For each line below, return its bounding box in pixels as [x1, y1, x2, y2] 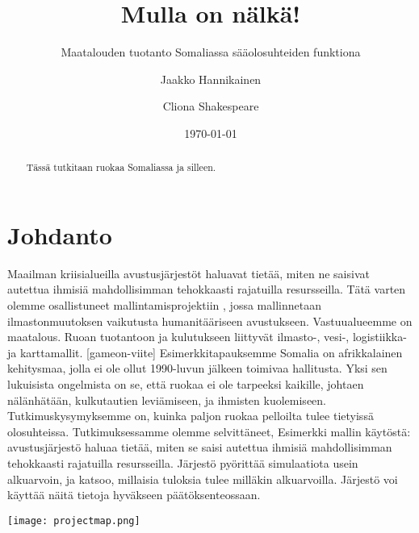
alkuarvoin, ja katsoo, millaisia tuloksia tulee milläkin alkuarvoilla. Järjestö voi [7, 470, 398, 487]
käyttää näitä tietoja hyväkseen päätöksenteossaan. [7, 486, 261, 503]
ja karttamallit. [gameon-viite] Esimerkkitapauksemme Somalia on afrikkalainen [7, 344, 403, 360]
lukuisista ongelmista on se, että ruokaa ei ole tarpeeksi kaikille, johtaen [7, 376, 364, 393]
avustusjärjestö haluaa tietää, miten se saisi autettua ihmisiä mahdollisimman [7, 439, 392, 456]
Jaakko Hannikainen [160, 70, 262, 87]
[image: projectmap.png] [7, 514, 140, 527]
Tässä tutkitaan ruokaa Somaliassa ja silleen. [26, 160, 216, 174]
